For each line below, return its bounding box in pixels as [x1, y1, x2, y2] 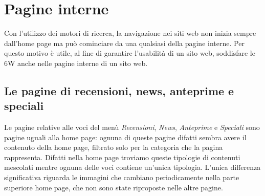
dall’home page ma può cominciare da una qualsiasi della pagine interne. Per [4, 37, 245, 48]
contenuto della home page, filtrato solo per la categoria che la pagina [4, 142, 223, 153]
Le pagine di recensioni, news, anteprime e [4, 82, 234, 98]
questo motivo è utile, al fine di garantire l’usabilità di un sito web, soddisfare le [4, 48, 255, 58]
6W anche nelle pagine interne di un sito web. [4, 57, 148, 68]
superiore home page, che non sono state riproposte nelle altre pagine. [4, 182, 223, 192]
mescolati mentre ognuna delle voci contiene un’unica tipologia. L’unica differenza [4, 162, 261, 172]
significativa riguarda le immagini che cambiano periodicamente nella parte [4, 172, 239, 183]
